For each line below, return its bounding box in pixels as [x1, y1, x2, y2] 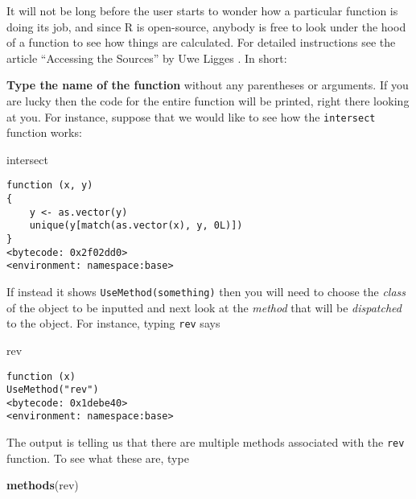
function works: [6, 124, 82, 141]
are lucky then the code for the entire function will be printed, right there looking [6, 92, 410, 109]
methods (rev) [6, 476, 79, 493]
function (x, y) [6, 179, 93, 192]
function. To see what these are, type [6, 449, 189, 466]
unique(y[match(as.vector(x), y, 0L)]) [29, 220, 243, 232]
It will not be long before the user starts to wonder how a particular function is [6, 2, 398, 19]
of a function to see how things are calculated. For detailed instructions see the [6, 34, 396, 51]
